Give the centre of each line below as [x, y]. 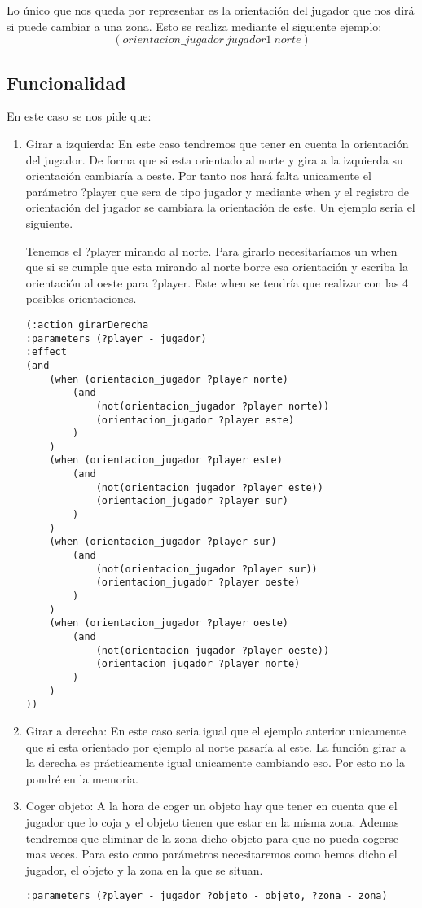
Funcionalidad [66, 82]
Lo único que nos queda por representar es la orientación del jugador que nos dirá [211, 10]
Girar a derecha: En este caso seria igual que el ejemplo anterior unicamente [216, 730]
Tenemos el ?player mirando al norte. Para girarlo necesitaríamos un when [211, 250]
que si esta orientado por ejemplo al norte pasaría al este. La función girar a [216, 746]
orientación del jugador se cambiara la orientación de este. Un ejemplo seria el [220, 207]
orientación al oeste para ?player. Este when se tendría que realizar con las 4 [217, 282]
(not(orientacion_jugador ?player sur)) [207, 569]
